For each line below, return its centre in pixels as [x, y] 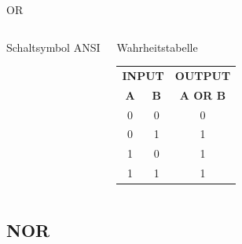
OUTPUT [203, 75]
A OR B [203, 95]
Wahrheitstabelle [157, 47]
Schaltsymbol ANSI [53, 47]
